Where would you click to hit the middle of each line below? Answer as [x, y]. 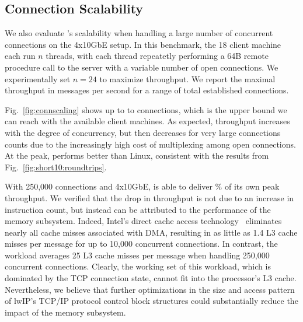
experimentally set [38, 78]
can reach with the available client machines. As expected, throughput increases [147, 121]
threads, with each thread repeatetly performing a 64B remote [157, 56]
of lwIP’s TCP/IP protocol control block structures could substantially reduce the [151, 301]
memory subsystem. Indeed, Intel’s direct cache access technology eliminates [143, 221]
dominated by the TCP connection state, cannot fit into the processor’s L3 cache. [151, 278]
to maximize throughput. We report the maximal [187, 78]
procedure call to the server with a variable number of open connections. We [142, 67]
